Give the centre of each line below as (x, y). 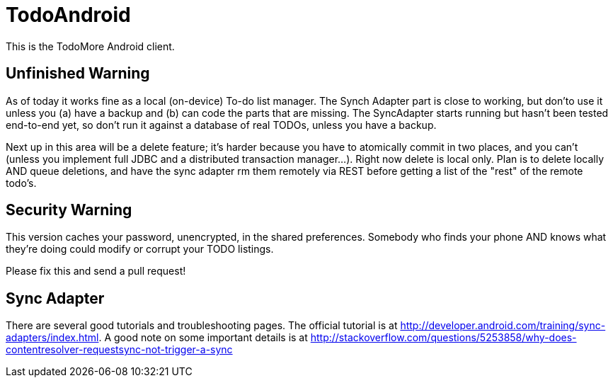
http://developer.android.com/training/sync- (503, 326)
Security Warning (69, 210)
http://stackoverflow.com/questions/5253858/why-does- (443, 338)
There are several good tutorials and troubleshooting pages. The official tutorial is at (202, 326)
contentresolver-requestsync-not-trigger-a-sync (119, 350)
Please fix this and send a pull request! (96, 271)
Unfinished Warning (78, 74)
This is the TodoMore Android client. (90, 46)
